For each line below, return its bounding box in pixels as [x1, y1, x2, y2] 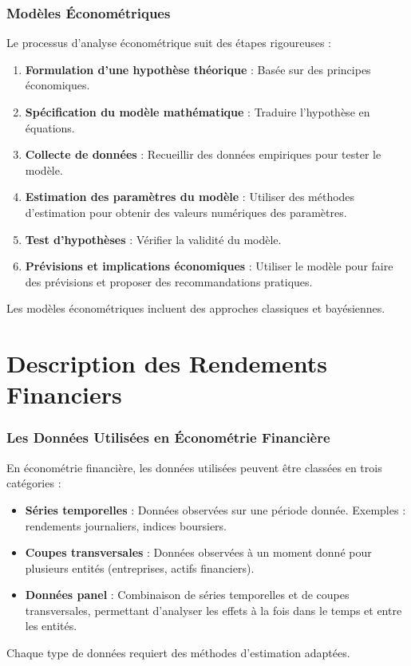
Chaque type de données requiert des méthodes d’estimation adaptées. [6, 644, 350, 661]
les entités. [25, 617, 77, 634]
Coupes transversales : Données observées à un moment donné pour [25, 544, 372, 561]
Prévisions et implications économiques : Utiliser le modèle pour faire [25, 258, 393, 274]
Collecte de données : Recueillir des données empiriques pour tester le [25, 146, 381, 163]
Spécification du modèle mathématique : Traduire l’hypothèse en [25, 104, 370, 120]
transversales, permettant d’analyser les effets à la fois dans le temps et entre [25, 601, 402, 618]
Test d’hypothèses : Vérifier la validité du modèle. [25, 231, 282, 247]
